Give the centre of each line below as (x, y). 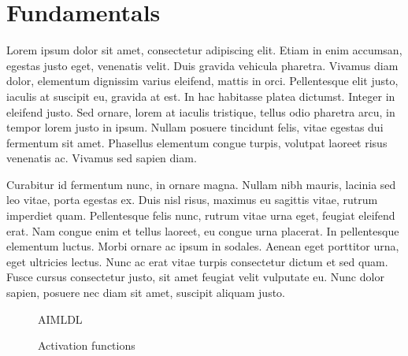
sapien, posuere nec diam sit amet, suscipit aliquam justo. (146, 293)
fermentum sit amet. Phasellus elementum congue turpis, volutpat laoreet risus (197, 142)
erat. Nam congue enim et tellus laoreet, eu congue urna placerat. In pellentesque (203, 230)
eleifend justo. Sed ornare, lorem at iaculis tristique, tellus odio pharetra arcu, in (201, 111)
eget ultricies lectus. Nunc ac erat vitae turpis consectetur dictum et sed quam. (197, 261)
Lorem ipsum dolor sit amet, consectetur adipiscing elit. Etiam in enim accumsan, (204, 50)
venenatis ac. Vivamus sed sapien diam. (102, 158)
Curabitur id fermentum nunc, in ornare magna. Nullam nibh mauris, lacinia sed (201, 184)
